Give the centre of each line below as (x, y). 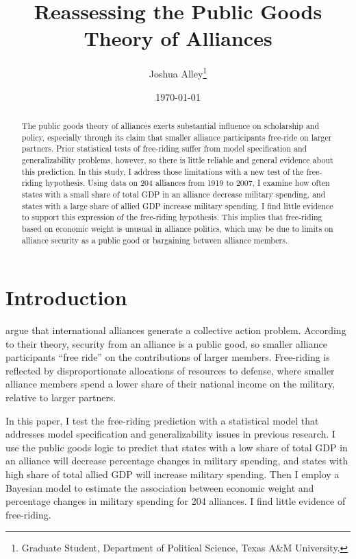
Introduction (66, 297)
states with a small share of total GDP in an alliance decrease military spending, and (174, 194)
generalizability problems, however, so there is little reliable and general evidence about (177, 159)
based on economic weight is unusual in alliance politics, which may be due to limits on (177, 228)
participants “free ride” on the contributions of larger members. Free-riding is (168, 357)
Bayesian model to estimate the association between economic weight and (160, 487)
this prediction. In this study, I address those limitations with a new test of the (163, 171)
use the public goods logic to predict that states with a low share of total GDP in (177, 447)
